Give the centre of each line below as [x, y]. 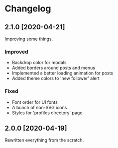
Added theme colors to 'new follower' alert [56, 78]
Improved [16, 52]
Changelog [28, 9]
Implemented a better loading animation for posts [62, 73]
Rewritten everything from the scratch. [44, 140]
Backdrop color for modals [39, 63]
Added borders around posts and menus [54, 68]
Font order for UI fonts [35, 102]
